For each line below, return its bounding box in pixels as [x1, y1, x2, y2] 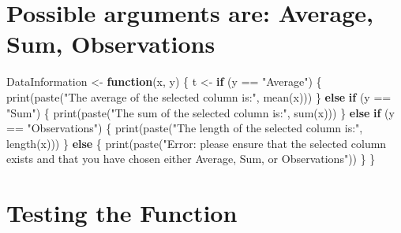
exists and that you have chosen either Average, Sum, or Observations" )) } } [6, 150, 376, 167]
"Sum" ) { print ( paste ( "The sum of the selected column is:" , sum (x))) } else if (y [6, 104, 395, 120]
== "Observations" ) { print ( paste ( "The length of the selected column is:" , [6, 120, 363, 136]
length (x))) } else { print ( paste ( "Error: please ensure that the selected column [6, 135, 387, 151]
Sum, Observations [6, 28, 215, 60]
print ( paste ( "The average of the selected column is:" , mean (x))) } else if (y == [6, 88, 392, 105]
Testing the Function [6, 197, 238, 229]
